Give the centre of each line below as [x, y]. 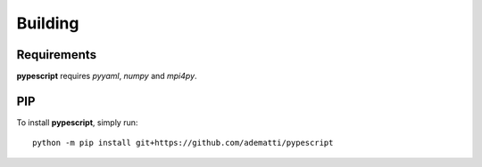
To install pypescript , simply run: [77, 122]
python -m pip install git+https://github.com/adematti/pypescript [183, 143]
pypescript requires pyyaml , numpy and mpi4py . [107, 76]
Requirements [57, 55]
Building [48, 23]
